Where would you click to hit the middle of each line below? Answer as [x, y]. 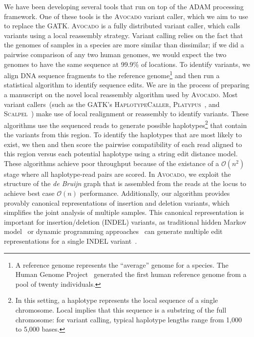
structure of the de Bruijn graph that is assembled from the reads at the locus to [125, 183]
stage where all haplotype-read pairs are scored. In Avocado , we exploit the [117, 174]
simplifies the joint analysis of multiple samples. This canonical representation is [124, 212]
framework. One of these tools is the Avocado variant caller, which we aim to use [126, 16]
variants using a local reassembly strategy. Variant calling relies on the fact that [124, 35]
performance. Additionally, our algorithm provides [155, 193]
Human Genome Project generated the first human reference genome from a [131, 274]
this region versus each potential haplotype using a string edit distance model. [121, 154]
